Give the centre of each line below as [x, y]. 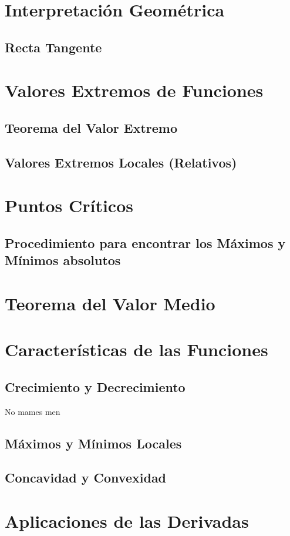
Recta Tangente [53, 47]
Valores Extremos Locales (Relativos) [121, 162]
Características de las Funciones [136, 349]
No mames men [33, 411]
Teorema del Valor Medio [110, 303]
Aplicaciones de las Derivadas [127, 520]
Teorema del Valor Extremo [91, 127]
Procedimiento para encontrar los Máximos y [145, 242]
